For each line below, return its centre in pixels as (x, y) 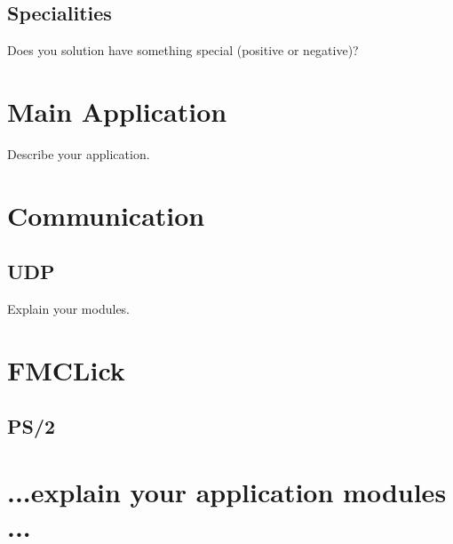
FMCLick (66, 369)
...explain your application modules (227, 492)
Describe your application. (79, 153)
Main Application (117, 111)
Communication (106, 215)
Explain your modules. (69, 309)
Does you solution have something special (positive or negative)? (183, 50)
